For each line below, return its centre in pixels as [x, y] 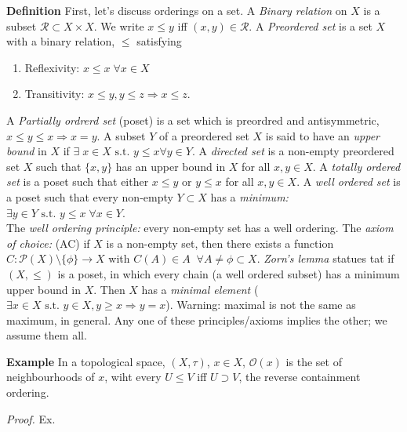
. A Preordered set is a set [311, 25]
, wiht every [133, 377]
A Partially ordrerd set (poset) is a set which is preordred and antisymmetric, [193, 120]
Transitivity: [55, 94]
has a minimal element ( [200, 289]
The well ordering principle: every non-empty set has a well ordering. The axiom [200, 228]
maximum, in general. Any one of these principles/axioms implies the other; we [197, 319]
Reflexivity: [52, 67]
